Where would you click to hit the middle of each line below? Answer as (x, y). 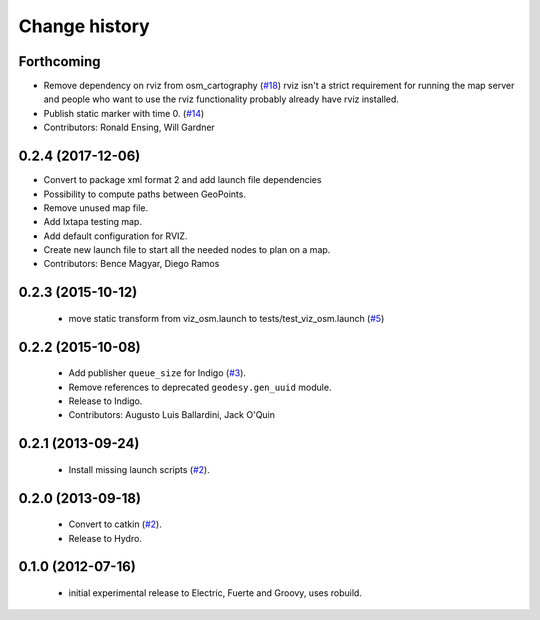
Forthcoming (59, 61)
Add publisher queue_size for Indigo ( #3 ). (157, 373)
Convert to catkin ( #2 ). (115, 524)
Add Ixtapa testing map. (92, 222)
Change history (84, 26)
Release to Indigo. (105, 401)
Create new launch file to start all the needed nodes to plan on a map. (187, 250)
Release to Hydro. (105, 538)
